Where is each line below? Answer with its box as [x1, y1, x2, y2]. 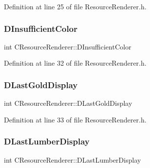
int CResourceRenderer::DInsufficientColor [4, 41, 131, 51]
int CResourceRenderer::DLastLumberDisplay [4, 154, 141, 165]
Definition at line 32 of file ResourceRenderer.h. [4, 58, 147, 68]
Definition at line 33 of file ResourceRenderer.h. [4, 114, 147, 124]
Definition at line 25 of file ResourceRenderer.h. [4, 1, 147, 11]
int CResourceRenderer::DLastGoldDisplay [4, 98, 132, 108]
